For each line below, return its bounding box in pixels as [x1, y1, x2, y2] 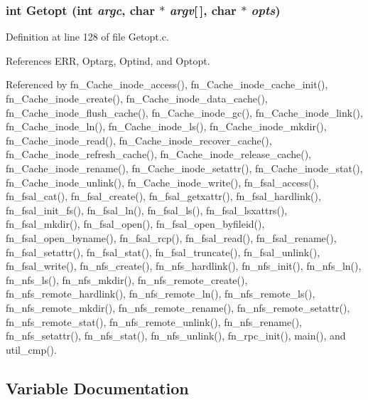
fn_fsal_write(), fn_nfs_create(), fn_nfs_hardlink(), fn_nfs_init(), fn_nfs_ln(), [6, 258, 362, 273]
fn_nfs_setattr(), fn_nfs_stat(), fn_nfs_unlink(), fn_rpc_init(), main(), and [6, 328, 346, 343]
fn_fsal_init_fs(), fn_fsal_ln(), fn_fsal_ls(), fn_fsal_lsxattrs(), [6, 202, 288, 217]
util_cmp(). [6, 342, 57, 357]
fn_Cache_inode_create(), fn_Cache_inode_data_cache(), [6, 91, 268, 105]
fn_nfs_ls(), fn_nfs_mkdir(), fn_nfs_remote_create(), [6, 272, 248, 287]
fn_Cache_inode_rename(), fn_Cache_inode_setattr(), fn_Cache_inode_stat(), [6, 160, 363, 175]
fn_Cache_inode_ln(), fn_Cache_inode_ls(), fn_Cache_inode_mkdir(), [6, 119, 327, 134]
